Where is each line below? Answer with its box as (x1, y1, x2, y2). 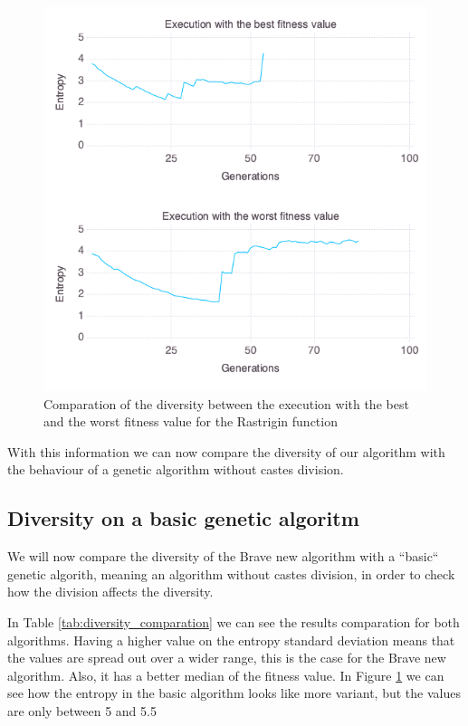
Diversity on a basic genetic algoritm (7, 504, 359, 532)
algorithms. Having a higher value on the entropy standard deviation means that (7, 630, 455, 649)
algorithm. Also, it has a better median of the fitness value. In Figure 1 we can (7, 665, 444, 684)
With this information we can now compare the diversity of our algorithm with (7, 442, 445, 461)
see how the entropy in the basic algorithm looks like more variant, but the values (7, 683, 461, 702)
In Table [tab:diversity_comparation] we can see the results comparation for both (7, 612, 460, 631)
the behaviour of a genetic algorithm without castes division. (7, 460, 344, 479)
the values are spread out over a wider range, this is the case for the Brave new (7, 648, 446, 667)
